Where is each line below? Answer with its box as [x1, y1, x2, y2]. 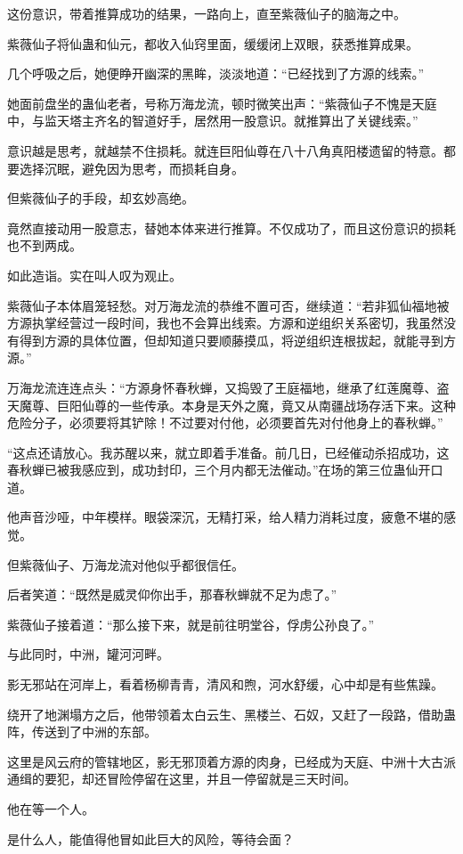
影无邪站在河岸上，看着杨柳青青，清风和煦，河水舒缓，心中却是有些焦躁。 [7, 675, 443, 694]
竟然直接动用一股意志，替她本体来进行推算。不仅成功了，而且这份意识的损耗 [7, 218, 456, 237]
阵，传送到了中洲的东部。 [7, 722, 157, 741]
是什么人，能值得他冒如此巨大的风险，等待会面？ [7, 829, 294, 848]
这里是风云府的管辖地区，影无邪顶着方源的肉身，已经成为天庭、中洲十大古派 [7, 752, 456, 770]
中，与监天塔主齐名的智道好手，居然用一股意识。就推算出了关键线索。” [7, 111, 418, 130]
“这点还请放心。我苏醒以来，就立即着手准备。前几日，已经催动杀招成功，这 [7, 443, 450, 461]
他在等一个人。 [7, 800, 94, 817]
